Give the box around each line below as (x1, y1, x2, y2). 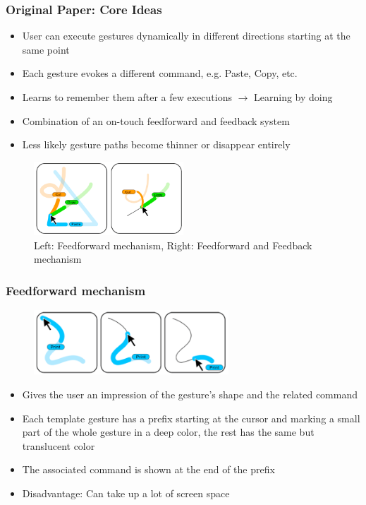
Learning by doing (254, 90, 333, 104)
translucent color (22, 438, 95, 453)
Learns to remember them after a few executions (22, 90, 232, 104)
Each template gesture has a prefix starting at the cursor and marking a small (22, 410, 360, 425)
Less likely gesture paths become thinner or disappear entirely (22, 137, 291, 152)
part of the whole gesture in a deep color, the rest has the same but (22, 424, 315, 439)
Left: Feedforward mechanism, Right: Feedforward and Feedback (34, 237, 312, 252)
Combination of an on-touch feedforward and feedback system (22, 113, 290, 128)
